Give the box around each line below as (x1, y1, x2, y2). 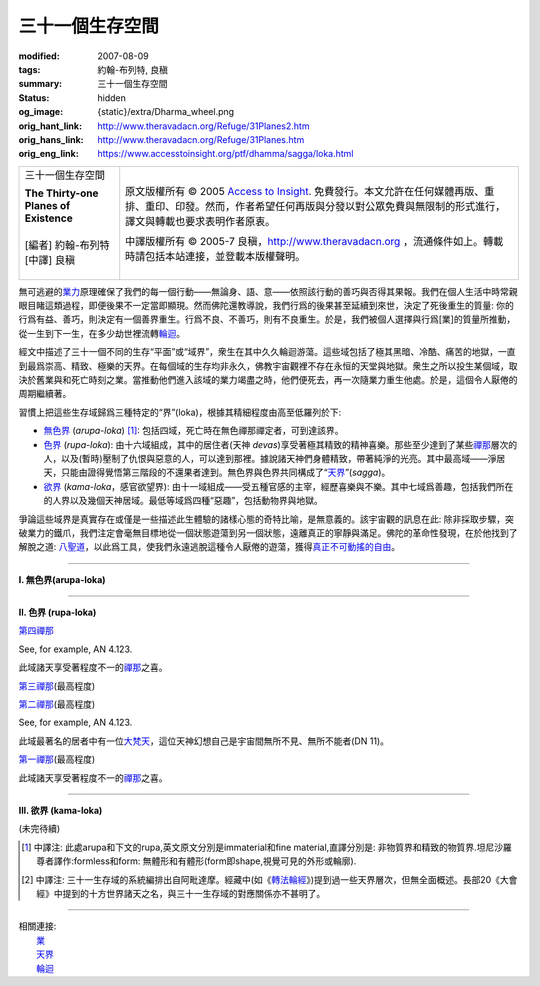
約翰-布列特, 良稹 (97, 63, 169, 75)
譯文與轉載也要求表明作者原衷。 (125, 214, 276, 228)
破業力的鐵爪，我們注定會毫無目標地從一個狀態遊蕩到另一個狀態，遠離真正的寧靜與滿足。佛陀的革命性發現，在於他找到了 (18, 526, 518, 539)
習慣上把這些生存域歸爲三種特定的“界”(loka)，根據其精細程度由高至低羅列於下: (18, 406, 342, 418)
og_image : (18, 106, 64, 118)
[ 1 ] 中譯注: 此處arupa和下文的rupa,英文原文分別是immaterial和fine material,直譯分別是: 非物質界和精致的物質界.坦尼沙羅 (21, 841, 512, 853)
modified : (18, 50, 60, 62)
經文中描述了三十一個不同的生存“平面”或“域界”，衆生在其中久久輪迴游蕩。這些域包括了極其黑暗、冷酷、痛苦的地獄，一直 (18, 346, 516, 358)
